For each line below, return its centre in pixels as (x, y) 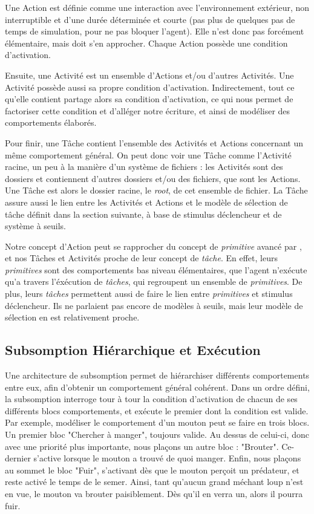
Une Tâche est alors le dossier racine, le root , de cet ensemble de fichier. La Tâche (156, 190)
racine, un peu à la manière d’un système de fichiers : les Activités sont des (144, 167)
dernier (18, 458)
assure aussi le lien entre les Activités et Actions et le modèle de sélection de (146, 202)
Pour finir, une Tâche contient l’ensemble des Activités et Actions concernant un (154, 142)
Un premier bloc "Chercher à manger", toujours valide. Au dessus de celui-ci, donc (157, 434)
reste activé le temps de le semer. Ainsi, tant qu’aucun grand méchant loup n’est (154, 482)
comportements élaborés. (51, 122)
